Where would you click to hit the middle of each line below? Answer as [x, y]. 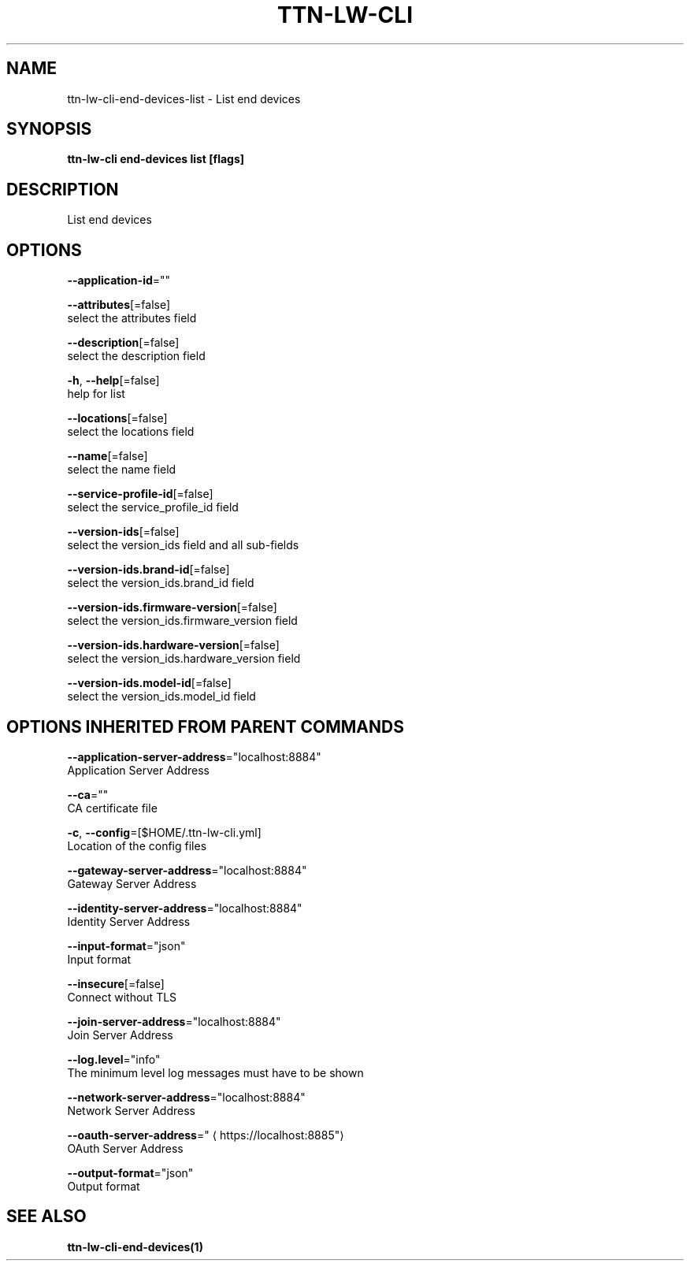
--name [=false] [108, 456]
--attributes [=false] [119, 305]
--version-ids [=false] [123, 532]
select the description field [136, 356]
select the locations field [131, 432]
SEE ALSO [46, 1217]
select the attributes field [132, 318]
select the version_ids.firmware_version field [182, 621]
